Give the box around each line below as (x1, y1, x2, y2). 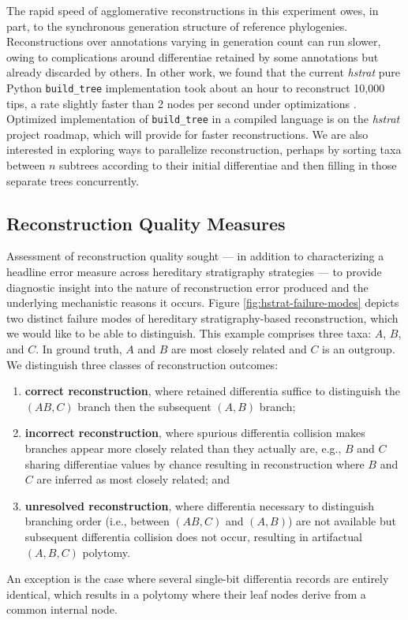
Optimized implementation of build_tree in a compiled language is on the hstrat (6, 110, 400, 127)
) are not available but (287, 513, 396, 529)
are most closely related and (171, 341, 307, 357)
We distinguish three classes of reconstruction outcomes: (6, 356, 279, 372)
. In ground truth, (36, 341, 122, 357)
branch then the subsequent (77, 398, 211, 414)
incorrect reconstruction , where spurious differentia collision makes (24, 424, 365, 441)
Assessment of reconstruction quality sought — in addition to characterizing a (6, 248, 384, 264)
